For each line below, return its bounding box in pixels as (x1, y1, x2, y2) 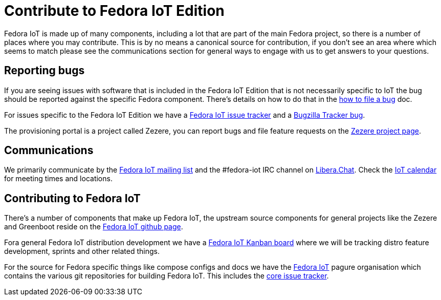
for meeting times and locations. (4, 174, 113, 183)
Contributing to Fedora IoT (4, 191, 141, 205)
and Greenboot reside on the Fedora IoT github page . (4, 222, 183, 231)
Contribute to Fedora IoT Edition (4, 2, 225, 19)
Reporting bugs (4, 64, 85, 77)
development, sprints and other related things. (4, 247, 160, 256)
